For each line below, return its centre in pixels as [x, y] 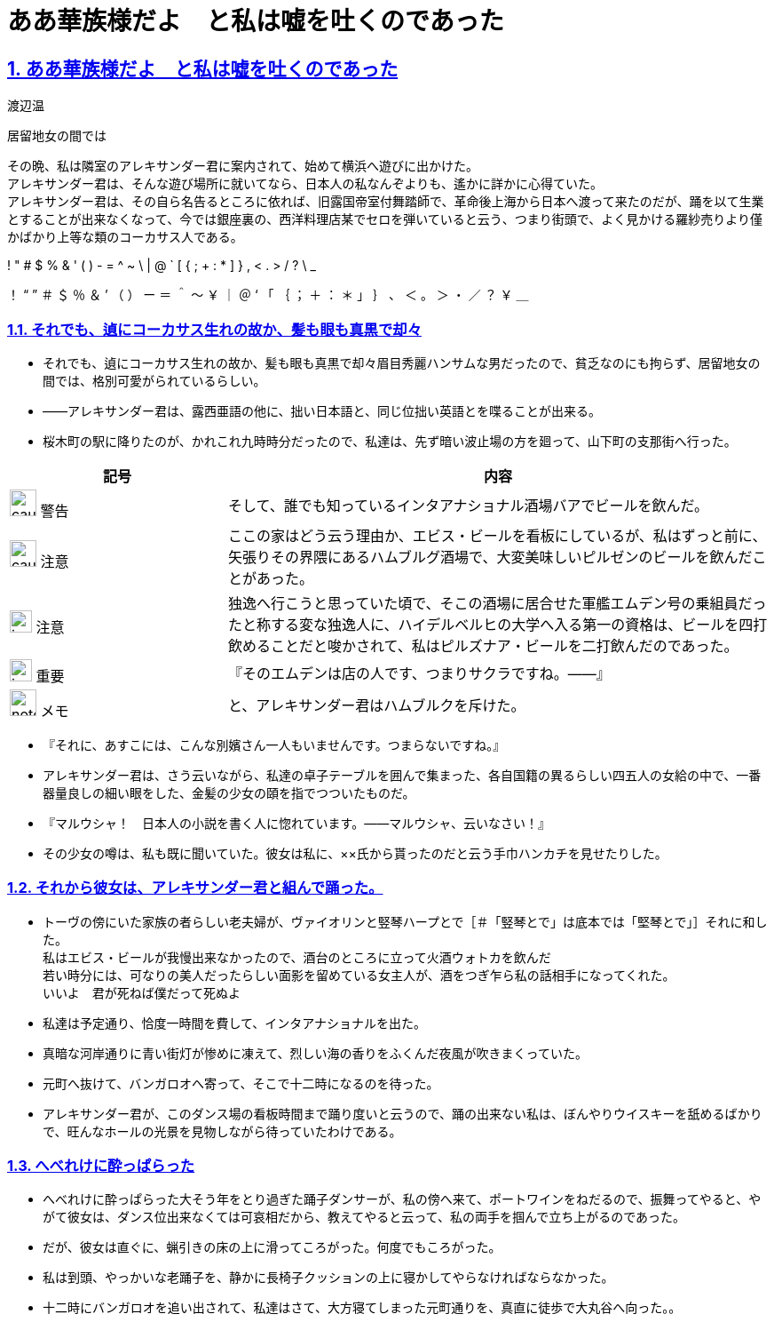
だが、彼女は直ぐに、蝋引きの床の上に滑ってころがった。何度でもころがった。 [272, 1247]
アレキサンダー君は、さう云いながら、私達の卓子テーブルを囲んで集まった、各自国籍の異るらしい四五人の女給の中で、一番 [402, 775]
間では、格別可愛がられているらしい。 [154, 380]
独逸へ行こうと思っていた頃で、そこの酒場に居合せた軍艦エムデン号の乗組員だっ [497, 603]
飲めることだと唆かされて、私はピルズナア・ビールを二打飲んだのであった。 [483, 645]
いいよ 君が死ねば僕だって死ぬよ [142, 992]
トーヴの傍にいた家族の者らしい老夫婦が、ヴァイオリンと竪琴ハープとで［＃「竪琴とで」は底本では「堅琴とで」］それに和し [405, 921]
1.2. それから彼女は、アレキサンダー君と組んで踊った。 [195, 888]
